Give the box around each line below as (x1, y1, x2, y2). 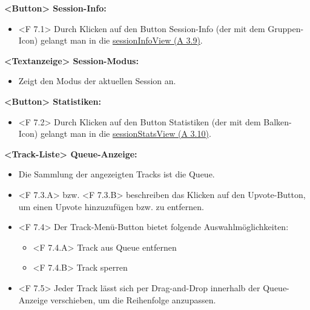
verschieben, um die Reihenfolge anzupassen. (50, 293, 216, 306)
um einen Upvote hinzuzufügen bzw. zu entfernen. (18, 200, 204, 213)
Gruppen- (268, 22, 304, 35)
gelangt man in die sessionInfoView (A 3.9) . (40, 34, 203, 47)
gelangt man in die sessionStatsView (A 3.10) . (40, 127, 211, 140)
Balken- (263, 115, 292, 128)
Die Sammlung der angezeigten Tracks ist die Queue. (18, 168, 215, 180)
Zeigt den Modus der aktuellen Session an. (18, 74, 176, 87)
